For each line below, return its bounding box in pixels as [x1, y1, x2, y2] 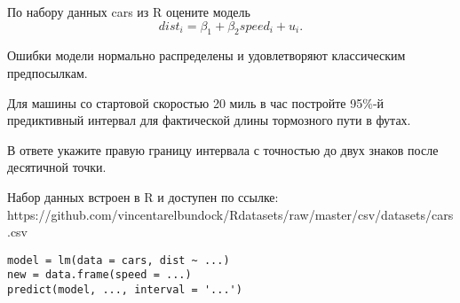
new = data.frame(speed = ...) [7, 268, 192, 282]
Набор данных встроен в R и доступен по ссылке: [7, 187, 279, 206]
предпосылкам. [7, 63, 88, 82]
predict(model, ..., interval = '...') [7, 284, 242, 297]
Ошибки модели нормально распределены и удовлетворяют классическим [7, 46, 406, 65]
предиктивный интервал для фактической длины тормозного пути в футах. [7, 111, 411, 129]
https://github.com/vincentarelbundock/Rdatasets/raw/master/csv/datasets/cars [7, 205, 454, 223]
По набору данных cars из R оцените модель [7, 3, 250, 20]
